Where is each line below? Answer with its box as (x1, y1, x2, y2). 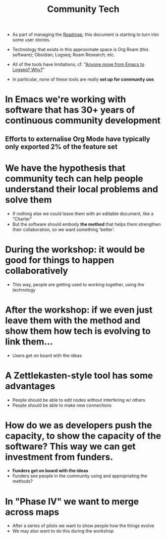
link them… (5, 336, 53, 347)
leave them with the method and (5, 315, 141, 326)
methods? (12, 478, 33, 484)
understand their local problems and (5, 183, 159, 195)
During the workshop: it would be (5, 244, 145, 255)
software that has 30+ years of (5, 105, 135, 115)
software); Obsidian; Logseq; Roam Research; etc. (12, 52, 115, 58)
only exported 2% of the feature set (5, 142, 118, 151)
